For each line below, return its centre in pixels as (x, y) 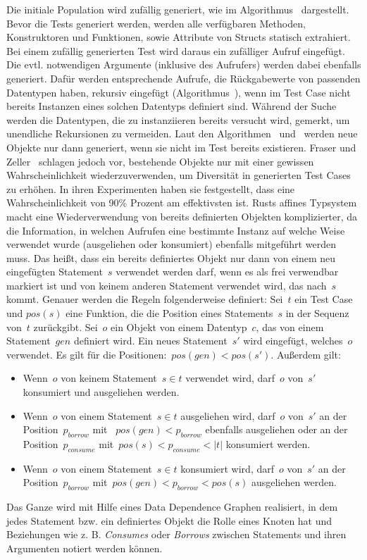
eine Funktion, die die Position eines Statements (169, 313)
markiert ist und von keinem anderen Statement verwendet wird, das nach (167, 285)
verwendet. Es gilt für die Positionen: (87, 354)
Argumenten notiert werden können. (85, 548)
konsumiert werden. (268, 444)
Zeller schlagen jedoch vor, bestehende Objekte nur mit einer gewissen (160, 161)
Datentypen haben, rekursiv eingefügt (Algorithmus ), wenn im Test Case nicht (179, 92)
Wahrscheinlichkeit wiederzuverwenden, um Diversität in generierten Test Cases (179, 175)
